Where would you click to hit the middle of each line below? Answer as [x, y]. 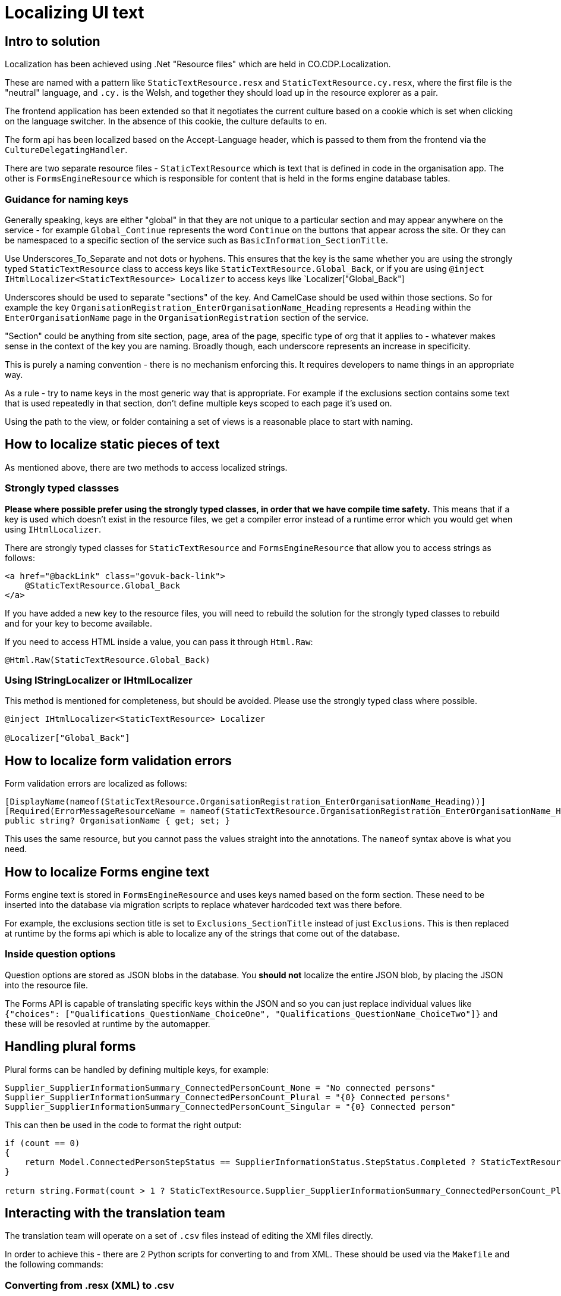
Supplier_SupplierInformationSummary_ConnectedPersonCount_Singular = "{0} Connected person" [230, 1106]
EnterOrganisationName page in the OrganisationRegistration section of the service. [187, 317]
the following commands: [54, 1264]
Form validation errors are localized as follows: [96, 784]
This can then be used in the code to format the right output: [123, 1125]
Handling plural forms [70, 1047]
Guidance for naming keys [67, 199]
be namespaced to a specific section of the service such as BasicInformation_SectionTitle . [197, 240]
